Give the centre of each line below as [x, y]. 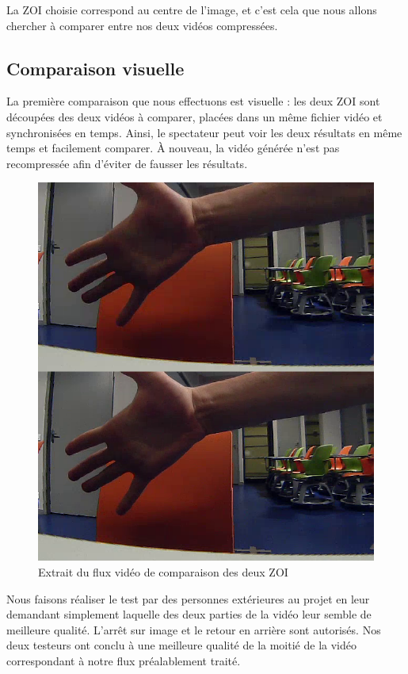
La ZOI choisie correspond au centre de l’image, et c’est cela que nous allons [192, 10]
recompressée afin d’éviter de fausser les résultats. [127, 163]
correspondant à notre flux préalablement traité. [124, 660]
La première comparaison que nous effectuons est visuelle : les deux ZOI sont [193, 101]
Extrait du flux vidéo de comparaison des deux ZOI [163, 571]
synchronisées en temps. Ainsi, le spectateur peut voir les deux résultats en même [204, 132]
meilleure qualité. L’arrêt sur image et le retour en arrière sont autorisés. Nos [194, 629]
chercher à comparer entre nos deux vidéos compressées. [142, 25]
